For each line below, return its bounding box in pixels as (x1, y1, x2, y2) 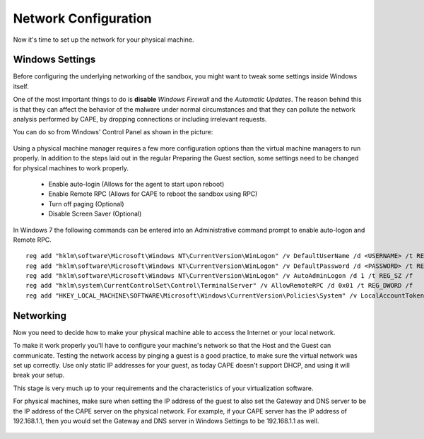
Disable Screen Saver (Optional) (48, 209, 142, 218)
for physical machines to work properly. (13, 163, 129, 172)
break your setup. (13, 371, 65, 380)
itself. (13, 82, 30, 90)
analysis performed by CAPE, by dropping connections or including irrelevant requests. (13, 115, 267, 124)
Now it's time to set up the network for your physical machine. (13, 35, 194, 44)
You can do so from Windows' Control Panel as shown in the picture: (13, 128, 213, 136)
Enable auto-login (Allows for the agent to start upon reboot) (48, 180, 225, 188)
